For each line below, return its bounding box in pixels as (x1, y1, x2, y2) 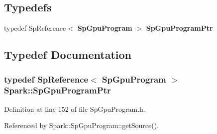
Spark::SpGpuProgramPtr (4, 84, 111, 96)
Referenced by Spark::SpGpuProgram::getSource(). (4, 120, 159, 131)
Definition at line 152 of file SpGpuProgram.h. (4, 103, 145, 114)
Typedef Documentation (4, 47, 131, 62)
